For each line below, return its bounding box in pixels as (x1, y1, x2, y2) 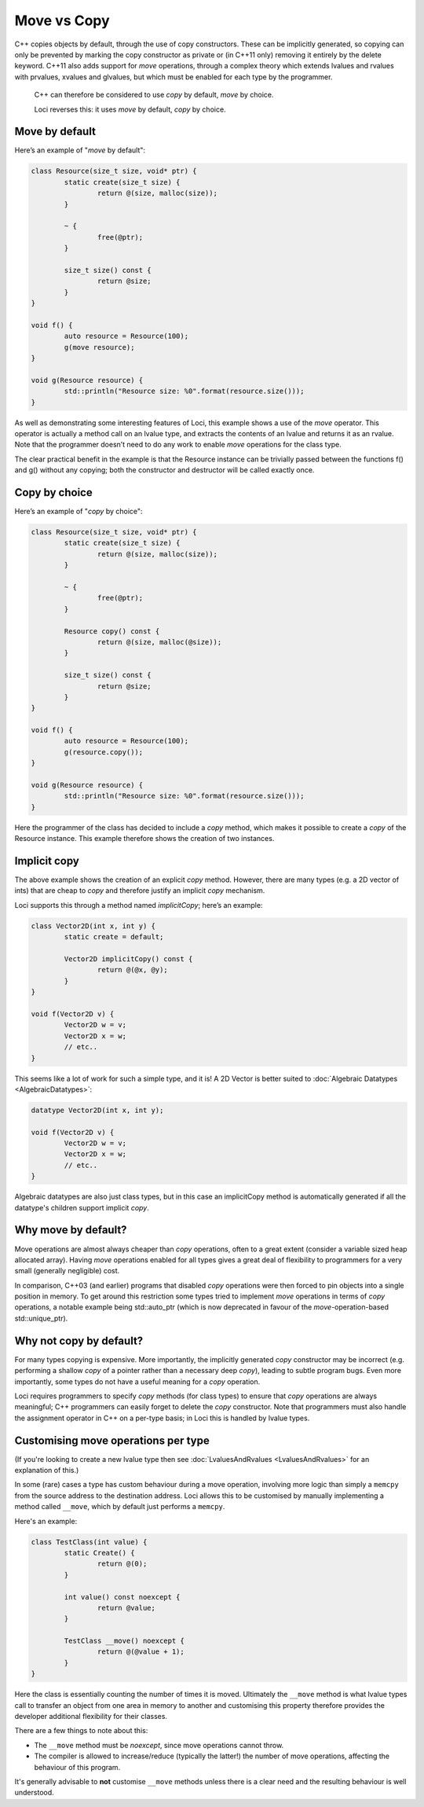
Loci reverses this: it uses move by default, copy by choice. (34, 105, 227, 114)
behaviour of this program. (34, 1762, 121, 1772)
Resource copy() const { (64, 626, 160, 636)
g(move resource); (64, 343, 135, 351)
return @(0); (97, 1559, 148, 1568)
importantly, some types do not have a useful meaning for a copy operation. (14, 1376, 261, 1386)
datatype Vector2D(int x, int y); (31, 1105, 164, 1115)
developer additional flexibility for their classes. (14, 1712, 168, 1721)
